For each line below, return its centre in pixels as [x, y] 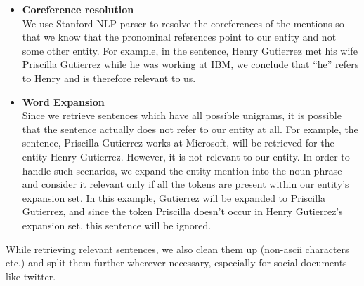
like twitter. [31, 276]
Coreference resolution [78, 9]
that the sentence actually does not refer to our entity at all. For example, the [190, 129]
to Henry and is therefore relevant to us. [109, 77]
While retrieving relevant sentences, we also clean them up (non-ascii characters [177, 248]
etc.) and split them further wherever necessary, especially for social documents [176, 263]
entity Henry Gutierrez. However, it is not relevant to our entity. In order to [186, 156]
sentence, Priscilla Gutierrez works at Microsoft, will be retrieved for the [178, 143]
